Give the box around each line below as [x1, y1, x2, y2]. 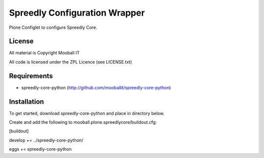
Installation [9, 97, 44, 106]
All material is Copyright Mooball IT [9, 50, 80, 56]
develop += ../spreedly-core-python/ [9, 137, 84, 143]
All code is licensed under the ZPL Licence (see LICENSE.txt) [9, 59, 132, 65]
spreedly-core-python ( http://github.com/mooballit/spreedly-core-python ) [21, 85, 171, 90]
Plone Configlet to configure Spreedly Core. [9, 24, 97, 30]
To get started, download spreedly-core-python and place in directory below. [9, 110, 165, 116]
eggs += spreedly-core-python [9, 146, 72, 152]
